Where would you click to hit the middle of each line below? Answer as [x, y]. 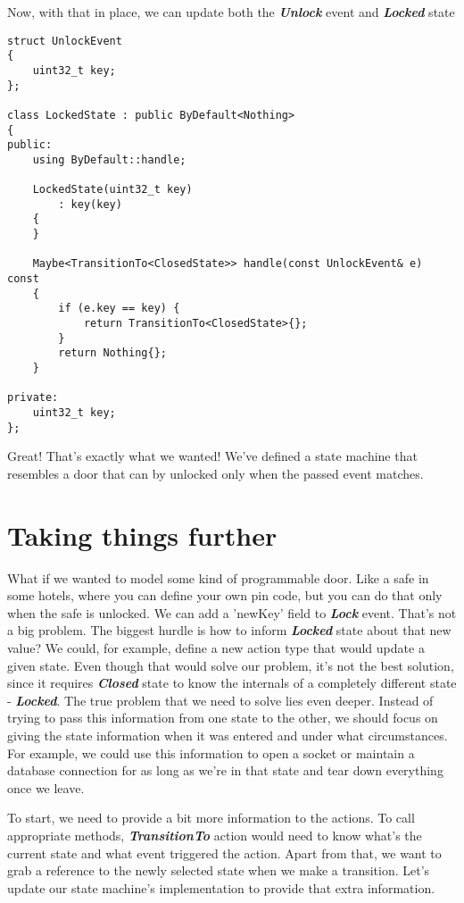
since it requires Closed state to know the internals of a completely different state [232, 683]
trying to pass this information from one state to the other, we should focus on [223, 718]
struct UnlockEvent [65, 41]
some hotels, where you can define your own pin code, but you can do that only [225, 595]
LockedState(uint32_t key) [112, 190]
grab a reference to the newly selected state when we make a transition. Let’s [219, 870]
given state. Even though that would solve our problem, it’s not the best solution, [231, 665]
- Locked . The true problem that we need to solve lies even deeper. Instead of [220, 700]
